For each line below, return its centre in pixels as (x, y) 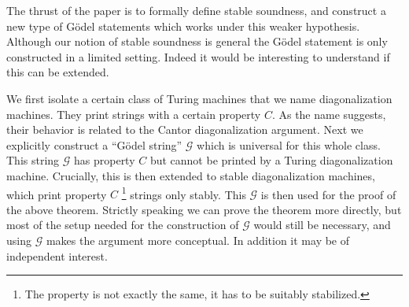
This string (33, 160)
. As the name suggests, (329, 114)
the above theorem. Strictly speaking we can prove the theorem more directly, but (204, 209)
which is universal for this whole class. (289, 144)
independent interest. (57, 255)
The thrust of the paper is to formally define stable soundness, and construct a (196, 10)
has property (105, 160)
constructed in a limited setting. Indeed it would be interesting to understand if (198, 56)
